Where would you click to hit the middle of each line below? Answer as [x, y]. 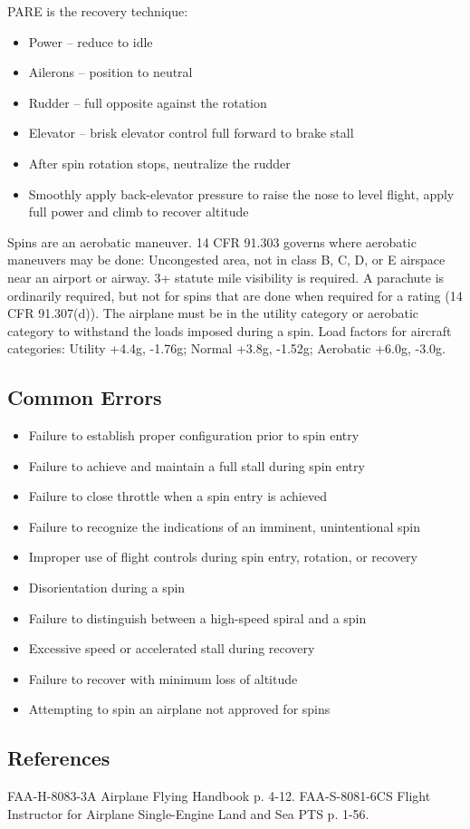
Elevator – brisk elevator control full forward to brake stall [191, 133]
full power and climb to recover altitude [139, 212]
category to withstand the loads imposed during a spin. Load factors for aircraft [230, 330]
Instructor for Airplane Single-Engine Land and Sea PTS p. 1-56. [188, 813]
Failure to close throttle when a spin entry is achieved [177, 496]
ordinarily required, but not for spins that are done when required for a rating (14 [235, 295]
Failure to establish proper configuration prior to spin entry [194, 435]
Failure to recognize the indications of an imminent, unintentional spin [224, 526]
